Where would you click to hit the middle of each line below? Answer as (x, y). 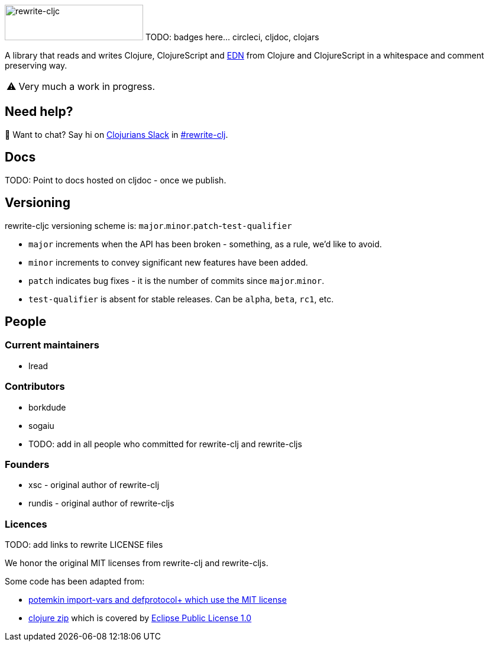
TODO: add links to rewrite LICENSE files (84, 545)
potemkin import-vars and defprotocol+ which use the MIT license (158, 600)
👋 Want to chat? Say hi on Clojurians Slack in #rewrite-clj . (116, 134)
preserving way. (36, 65)
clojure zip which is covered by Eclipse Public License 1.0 (140, 618)
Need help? (39, 112)
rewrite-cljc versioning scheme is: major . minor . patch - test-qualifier (148, 225)
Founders (27, 464)
